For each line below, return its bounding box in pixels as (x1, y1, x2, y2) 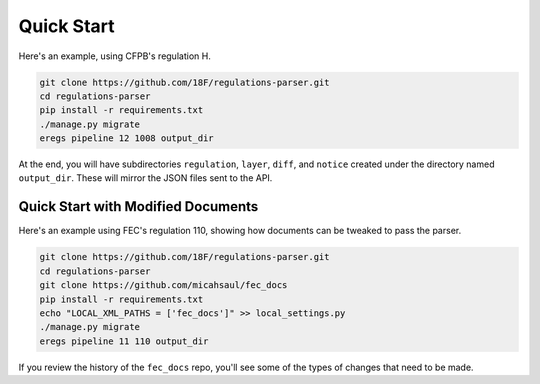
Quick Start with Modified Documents (18, 198, 259, 215)
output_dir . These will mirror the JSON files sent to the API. (18, 172, 273, 184)
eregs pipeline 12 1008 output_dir (39, 133, 214, 144)
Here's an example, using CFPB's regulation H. (18, 50, 212, 62)
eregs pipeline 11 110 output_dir (39, 335, 209, 347)
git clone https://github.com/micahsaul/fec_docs (39, 280, 288, 291)
